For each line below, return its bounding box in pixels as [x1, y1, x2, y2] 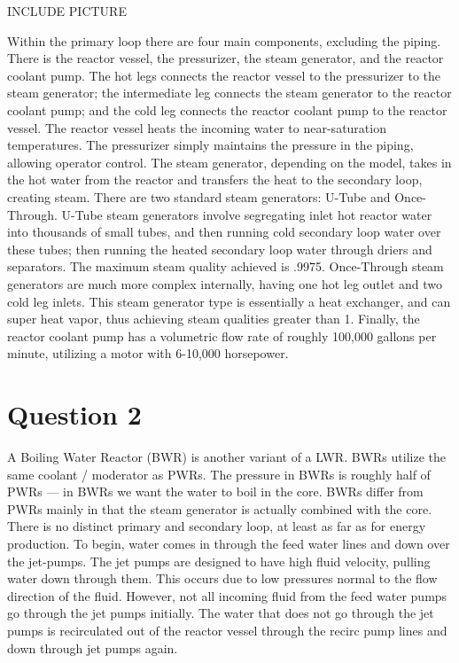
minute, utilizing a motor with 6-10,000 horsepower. [7, 344, 289, 363]
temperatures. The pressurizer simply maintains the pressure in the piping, [7, 136, 414, 154]
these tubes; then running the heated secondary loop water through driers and [7, 239, 432, 258]
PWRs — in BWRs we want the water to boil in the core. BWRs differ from [7, 482, 424, 501]
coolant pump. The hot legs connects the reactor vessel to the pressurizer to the [7, 66, 441, 84]
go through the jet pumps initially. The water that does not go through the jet [7, 604, 434, 622]
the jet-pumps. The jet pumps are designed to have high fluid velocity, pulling [7, 551, 431, 570]
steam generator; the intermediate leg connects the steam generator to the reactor [7, 83, 452, 102]
